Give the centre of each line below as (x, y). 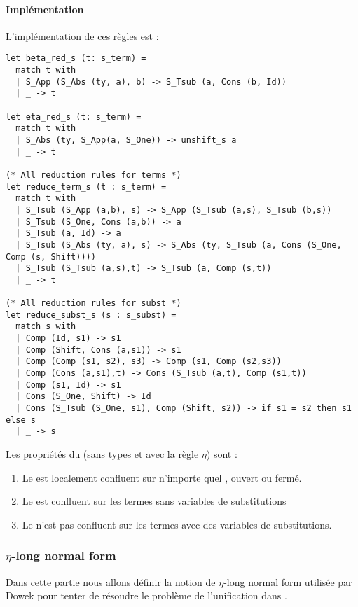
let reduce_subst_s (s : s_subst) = (91, 315)
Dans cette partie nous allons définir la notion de (111, 581)
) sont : (222, 454)
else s (21, 420)
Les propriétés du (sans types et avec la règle (102, 454)
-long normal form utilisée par (288, 581)
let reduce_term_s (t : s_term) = (86, 187)
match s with (46, 327)
